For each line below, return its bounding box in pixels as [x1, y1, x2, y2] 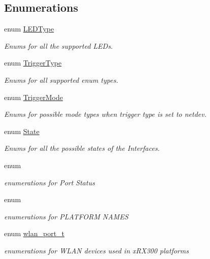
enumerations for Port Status [4, 177, 95, 187]
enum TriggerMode [4, 91, 63, 102]
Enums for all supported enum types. [4, 74, 118, 85]
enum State [4, 125, 40, 136]
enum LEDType [4, 23, 54, 34]
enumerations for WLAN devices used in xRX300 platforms [4, 245, 189, 255]
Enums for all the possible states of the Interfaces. [4, 143, 160, 153]
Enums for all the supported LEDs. [4, 40, 113, 51]
